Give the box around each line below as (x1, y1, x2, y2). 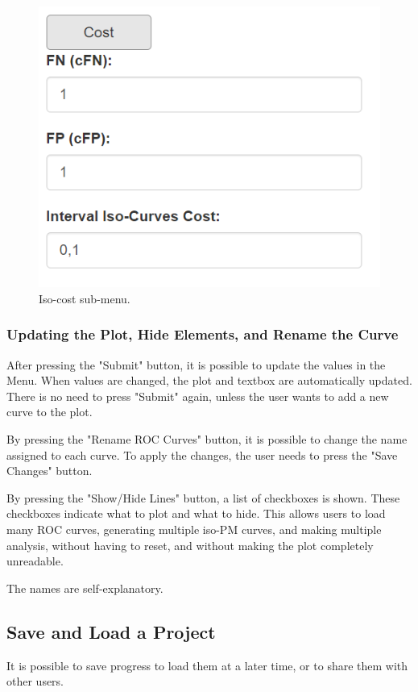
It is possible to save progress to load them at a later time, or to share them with (6, 657, 408, 673)
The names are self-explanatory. (6, 579, 163, 596)
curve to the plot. (6, 403, 93, 420)
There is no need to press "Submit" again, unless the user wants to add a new (6, 387, 389, 404)
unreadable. (6, 552, 64, 569)
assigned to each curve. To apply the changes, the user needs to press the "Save (6, 446, 398, 463)
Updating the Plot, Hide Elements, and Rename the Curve (6, 324, 399, 344)
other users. (6, 673, 64, 690)
